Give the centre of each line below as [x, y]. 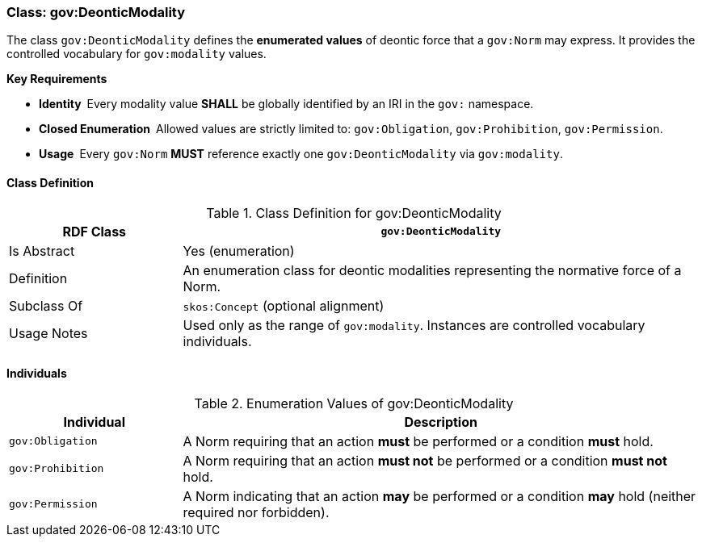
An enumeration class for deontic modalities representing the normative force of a [432, 270]
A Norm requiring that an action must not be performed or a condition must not [425, 460]
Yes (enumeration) [239, 251]
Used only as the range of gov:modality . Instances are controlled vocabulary [414, 325]
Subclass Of [46, 305]
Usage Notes [48, 333]
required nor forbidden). [256, 512]
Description [441, 422]
